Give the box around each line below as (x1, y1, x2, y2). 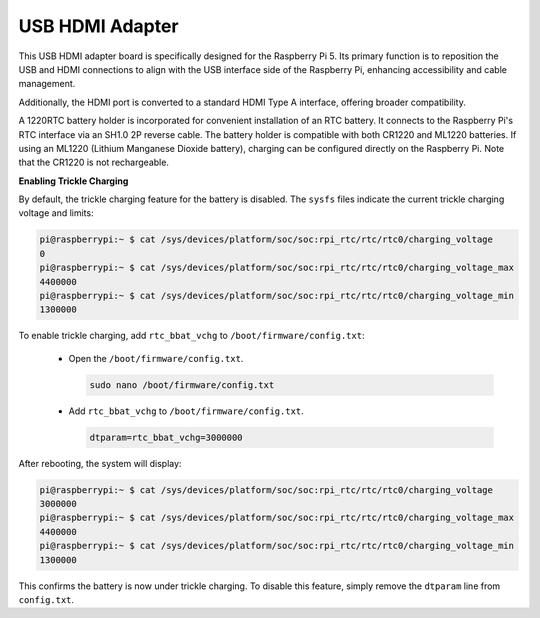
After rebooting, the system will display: (18, 457, 182, 469)
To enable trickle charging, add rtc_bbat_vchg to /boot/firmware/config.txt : (18, 330, 365, 342)
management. (18, 78, 76, 90)
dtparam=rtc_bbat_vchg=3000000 (89, 431, 244, 443)
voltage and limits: (18, 207, 94, 219)
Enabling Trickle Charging (18, 175, 129, 187)
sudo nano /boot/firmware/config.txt (89, 379, 275, 390)
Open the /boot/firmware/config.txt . (68, 352, 244, 364)
